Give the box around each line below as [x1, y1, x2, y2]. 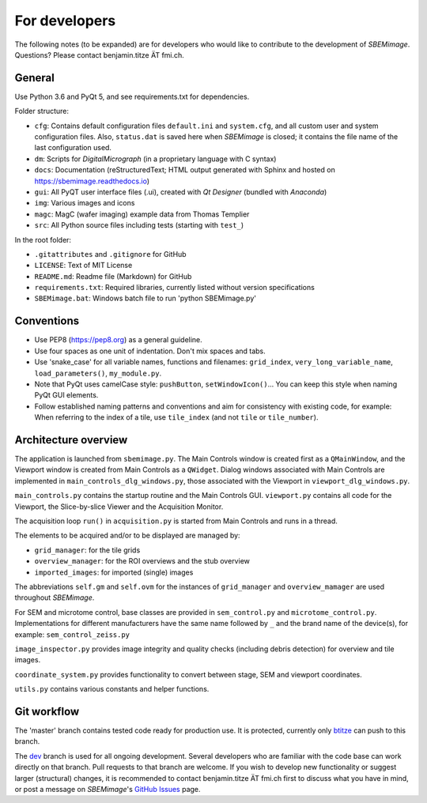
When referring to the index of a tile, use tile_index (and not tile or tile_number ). [34, 413, 319, 422]
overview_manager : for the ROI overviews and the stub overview [34, 556, 251, 566]
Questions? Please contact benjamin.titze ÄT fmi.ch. [14, 50, 185, 59]
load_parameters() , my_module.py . [34, 368, 162, 378]
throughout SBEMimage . [14, 593, 95, 602]
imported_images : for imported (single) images [34, 567, 194, 577]
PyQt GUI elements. [34, 390, 99, 400]
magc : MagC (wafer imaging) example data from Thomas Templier [34, 209, 250, 219]
